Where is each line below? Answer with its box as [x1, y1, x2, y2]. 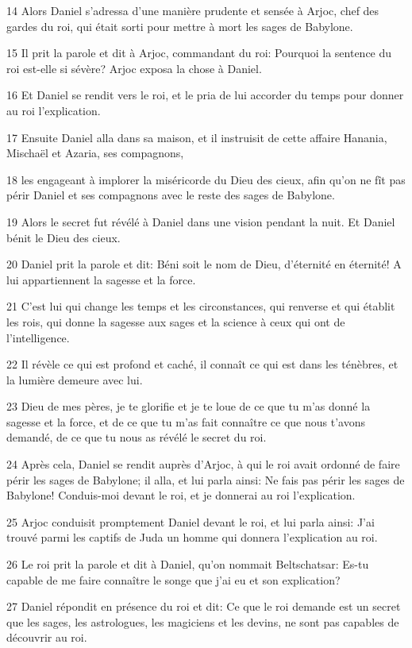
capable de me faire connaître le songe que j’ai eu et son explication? [6, 571, 341, 588]
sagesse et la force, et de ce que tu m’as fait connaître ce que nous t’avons [6, 413, 365, 430]
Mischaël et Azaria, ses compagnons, [6, 145, 184, 161]
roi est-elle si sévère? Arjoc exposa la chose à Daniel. [6, 60, 262, 76]
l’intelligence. [6, 329, 70, 345]
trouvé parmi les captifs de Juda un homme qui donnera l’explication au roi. [6, 529, 378, 546]
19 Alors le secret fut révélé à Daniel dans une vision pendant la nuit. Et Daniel [6, 213, 395, 229]
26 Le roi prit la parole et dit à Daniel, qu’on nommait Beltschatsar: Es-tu [6, 556, 369, 573]
